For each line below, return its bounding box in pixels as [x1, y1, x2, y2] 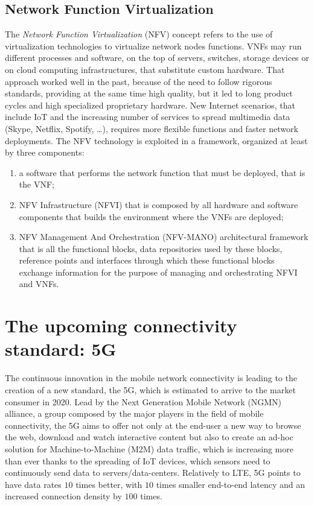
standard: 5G [5, 337, 117, 361]
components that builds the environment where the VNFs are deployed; [19, 210, 284, 223]
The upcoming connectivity [5, 313, 237, 338]
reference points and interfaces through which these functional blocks [19, 254, 275, 267]
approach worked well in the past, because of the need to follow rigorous [5, 75, 272, 87]
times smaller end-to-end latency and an [156, 478, 306, 490]
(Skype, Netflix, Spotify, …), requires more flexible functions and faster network [5, 122, 298, 134]
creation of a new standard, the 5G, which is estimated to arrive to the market [5, 383, 296, 396]
